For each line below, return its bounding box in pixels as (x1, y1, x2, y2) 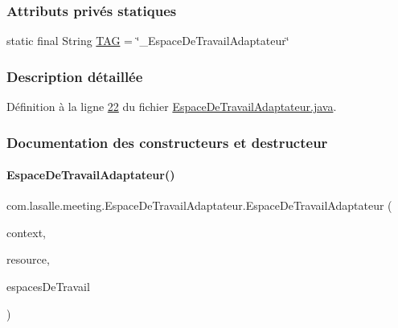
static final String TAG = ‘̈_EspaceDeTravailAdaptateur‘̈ (6, 32, 289, 49)
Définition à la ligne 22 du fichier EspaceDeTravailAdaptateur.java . (6, 98, 337, 115)
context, (6, 223, 46, 240)
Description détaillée (6, 66, 143, 86)
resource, (6, 251, 50, 268)
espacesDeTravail (6, 278, 90, 295)
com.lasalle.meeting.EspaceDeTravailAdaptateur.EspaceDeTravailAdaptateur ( (6, 197, 392, 214)
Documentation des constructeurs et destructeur (6, 132, 328, 152)
